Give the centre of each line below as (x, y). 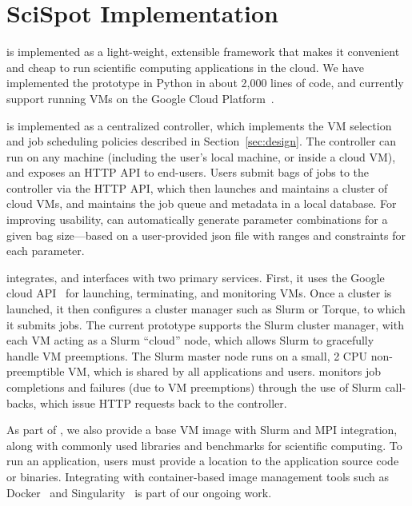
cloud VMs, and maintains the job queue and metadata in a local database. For (202, 203)
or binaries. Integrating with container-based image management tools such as (198, 476)
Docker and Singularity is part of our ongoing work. (139, 492)
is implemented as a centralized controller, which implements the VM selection (199, 125)
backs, (22, 402)
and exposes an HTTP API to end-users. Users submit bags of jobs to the (188, 172)
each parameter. (46, 251)
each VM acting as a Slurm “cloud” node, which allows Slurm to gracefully (190, 340)
